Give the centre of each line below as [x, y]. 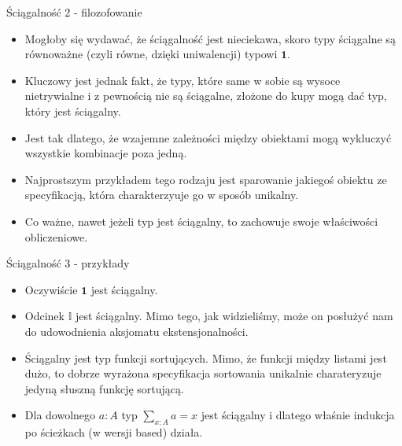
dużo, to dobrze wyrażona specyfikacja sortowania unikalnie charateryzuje [203, 373]
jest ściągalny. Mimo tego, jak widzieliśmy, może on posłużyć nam [234, 316]
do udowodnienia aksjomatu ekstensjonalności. [136, 331]
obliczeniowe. [56, 236]
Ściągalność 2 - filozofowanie [74, 12]
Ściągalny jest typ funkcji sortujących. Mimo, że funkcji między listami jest [206, 358]
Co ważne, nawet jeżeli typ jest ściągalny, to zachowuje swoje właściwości [201, 221]
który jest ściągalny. [73, 111]
